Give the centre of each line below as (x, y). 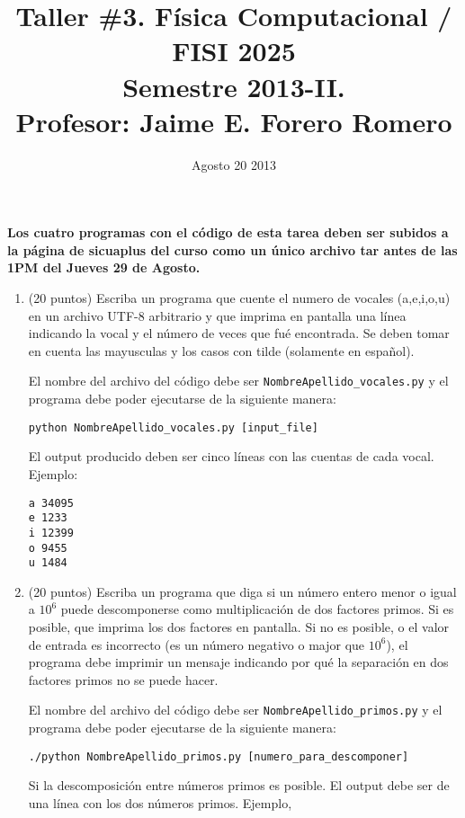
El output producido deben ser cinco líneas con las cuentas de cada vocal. (231, 456)
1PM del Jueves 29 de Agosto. (104, 267)
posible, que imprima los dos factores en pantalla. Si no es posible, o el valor (239, 627)
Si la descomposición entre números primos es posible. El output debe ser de (239, 785)
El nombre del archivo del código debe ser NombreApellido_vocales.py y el (238, 381)
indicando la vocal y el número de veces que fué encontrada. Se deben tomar (239, 333)
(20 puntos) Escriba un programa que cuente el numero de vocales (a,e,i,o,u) (239, 298)
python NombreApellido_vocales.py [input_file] (173, 427)
